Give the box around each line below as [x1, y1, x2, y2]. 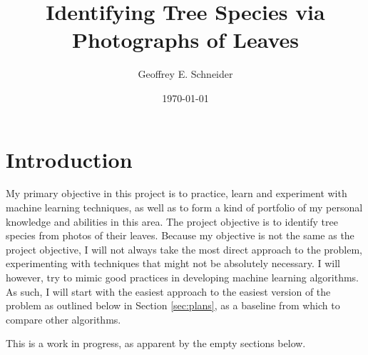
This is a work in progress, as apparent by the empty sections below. [6, 336, 306, 351]
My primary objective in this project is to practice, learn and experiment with [6, 186, 347, 201]
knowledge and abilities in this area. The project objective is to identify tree [6, 214, 338, 229]
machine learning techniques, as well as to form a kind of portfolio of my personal [6, 200, 363, 215]
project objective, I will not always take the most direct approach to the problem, [6, 241, 363, 256]
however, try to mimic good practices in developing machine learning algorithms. [6, 270, 359, 284]
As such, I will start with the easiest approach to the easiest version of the [6, 284, 331, 299]
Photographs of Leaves [72, 25, 299, 54]
